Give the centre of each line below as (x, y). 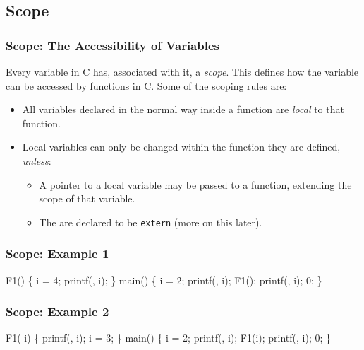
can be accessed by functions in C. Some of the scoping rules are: (146, 85)
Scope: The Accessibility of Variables (113, 45)
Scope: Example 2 (57, 311)
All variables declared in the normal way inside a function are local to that (183, 109)
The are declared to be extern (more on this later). (151, 222)
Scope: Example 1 (57, 253)
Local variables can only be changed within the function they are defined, (181, 147)
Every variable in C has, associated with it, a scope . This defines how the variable (182, 71)
